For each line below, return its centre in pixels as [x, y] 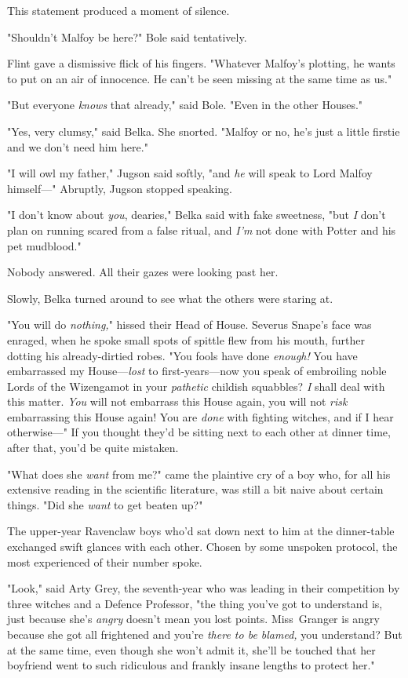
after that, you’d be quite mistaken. [93, 448]
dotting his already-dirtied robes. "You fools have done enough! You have [182, 355]
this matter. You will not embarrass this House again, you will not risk [177, 401]
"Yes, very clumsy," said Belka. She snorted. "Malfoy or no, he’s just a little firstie [204, 131]
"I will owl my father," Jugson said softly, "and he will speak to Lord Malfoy [190, 173]
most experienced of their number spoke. [105, 561]
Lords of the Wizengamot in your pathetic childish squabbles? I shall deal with [196, 386]
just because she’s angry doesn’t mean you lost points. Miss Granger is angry [194, 619]
